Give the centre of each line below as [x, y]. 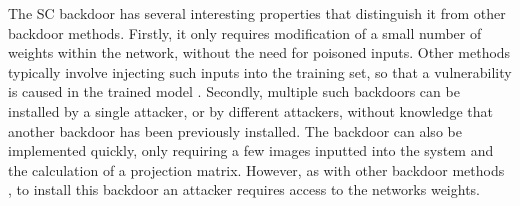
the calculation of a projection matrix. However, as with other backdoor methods [256, 169]
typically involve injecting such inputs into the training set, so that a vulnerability [260, 71]
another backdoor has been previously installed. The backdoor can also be [235, 130]
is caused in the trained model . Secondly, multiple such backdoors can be [234, 91]
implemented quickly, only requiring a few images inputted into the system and [251, 150]
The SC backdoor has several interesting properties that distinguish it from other [257, 13]
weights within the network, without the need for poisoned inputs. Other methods [259, 52]
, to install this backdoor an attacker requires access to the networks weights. [244, 189]
